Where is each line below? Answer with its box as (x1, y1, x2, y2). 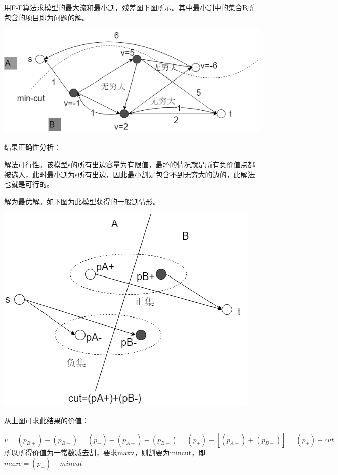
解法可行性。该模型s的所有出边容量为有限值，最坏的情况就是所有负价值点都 (4, 159, 255, 169)
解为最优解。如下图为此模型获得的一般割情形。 (4, 195, 160, 206)
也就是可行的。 (4, 179, 54, 189)
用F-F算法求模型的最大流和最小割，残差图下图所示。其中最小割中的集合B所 (4, 2, 255, 12)
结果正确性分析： (4, 142, 61, 152)
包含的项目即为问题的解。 (4, 12, 89, 22)
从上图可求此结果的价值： (4, 415, 89, 425)
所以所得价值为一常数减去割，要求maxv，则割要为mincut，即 (4, 447, 206, 457)
